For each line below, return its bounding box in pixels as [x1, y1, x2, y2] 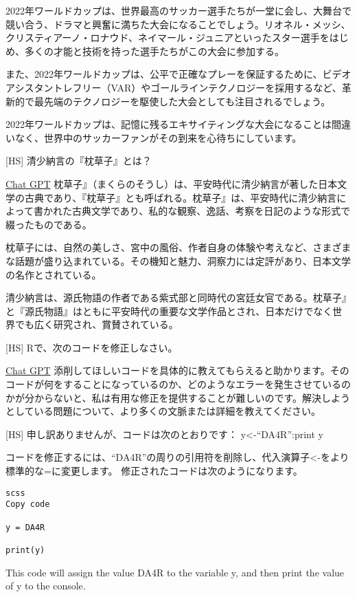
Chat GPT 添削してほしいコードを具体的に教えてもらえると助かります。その [5, 363, 349, 378]
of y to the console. [5, 578, 86, 593]
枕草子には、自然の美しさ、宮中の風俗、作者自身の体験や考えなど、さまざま [5, 240, 352, 254]
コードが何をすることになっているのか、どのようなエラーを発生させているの [5, 377, 352, 391]
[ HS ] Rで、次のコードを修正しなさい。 [5, 340, 178, 354]
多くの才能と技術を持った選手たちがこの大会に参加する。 [24, 43, 284, 58]
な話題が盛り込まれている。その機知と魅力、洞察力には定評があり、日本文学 [5, 253, 352, 268]
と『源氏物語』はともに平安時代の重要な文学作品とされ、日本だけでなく [5, 303, 333, 318]
